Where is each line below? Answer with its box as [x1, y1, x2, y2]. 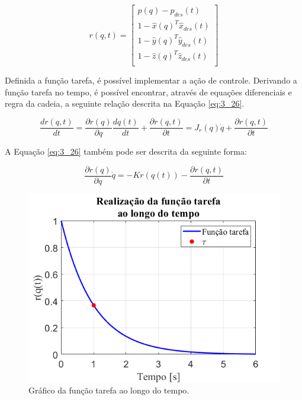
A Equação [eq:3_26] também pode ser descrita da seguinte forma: [5, 145, 247, 158]
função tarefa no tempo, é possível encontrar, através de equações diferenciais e [5, 85, 292, 98]
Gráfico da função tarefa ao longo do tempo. [28, 384, 189, 396]
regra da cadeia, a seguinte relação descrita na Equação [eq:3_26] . [5, 97, 245, 110]
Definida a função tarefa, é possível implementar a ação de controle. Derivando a [5, 74, 297, 87]
